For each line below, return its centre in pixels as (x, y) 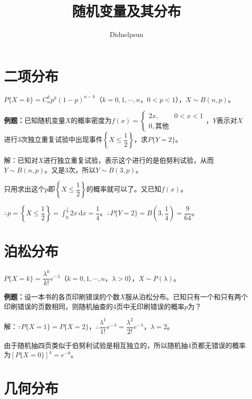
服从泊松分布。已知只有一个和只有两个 (187, 297)
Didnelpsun (126, 34)
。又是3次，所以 (70, 169)
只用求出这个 (24, 189)
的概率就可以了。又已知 (124, 189)
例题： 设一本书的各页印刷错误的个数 (62, 297)
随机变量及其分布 (126, 11)
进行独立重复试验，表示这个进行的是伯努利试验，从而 (129, 160)
